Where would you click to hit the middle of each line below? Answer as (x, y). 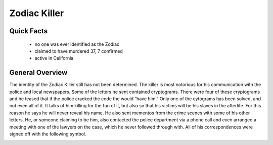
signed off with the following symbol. (48, 134)
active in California (54, 58)
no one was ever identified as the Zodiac (77, 44)
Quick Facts (29, 31)
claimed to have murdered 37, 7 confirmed (79, 51)
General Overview (38, 73)
